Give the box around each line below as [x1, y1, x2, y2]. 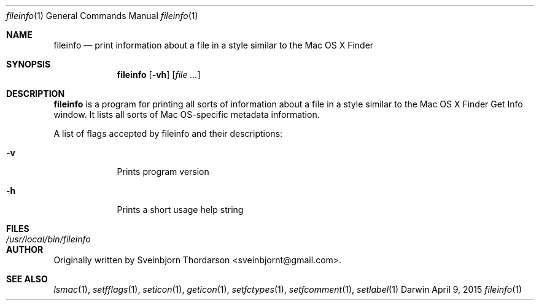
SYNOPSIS [6, 59, 51, 69]
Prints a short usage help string [117, 204, 244, 215]
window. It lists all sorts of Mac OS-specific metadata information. [53, 109, 320, 120]
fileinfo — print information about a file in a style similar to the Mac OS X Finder [53, 40, 374, 50]
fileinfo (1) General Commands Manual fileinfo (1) [6, 10, 198, 21]
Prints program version [117, 166, 209, 177]
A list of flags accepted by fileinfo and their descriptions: [53, 128, 283, 139]
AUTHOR [6, 244, 44, 255]
